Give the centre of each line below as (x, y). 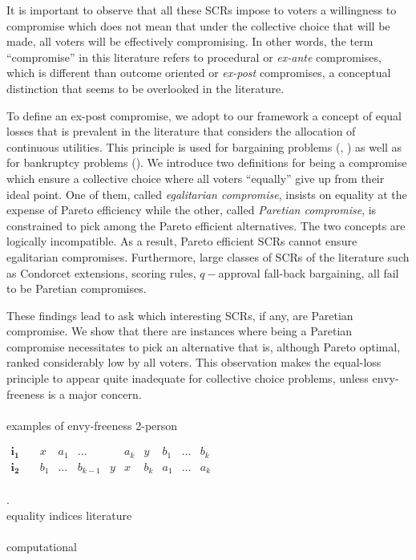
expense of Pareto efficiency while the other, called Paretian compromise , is (192, 210)
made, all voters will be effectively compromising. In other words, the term (190, 41)
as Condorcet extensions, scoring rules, (101, 272)
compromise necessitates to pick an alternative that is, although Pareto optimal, (204, 346)
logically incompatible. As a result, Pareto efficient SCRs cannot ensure (182, 241)
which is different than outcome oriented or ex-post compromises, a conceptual (199, 73)
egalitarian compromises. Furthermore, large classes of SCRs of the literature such (208, 256)
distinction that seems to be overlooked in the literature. (145, 88)
